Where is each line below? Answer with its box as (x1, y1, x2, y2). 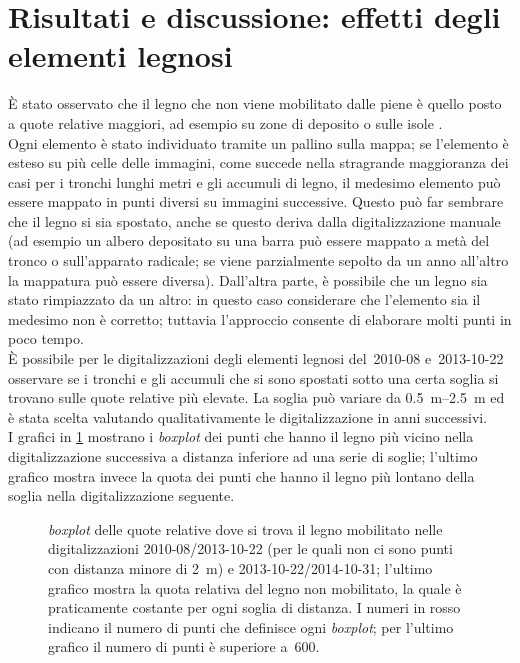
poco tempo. (8, 328, 84, 349)
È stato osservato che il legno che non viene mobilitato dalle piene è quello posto (8, 93, 502, 114)
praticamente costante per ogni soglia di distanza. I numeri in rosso (48, 597, 461, 618)
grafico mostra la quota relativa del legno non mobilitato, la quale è (48, 577, 462, 598)
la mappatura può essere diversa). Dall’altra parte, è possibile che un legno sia (8, 269, 488, 290)
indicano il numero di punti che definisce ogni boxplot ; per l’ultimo (48, 616, 454, 637)
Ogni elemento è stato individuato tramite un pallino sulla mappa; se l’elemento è (8, 132, 509, 153)
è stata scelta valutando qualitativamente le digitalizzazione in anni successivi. (8, 406, 488, 427)
